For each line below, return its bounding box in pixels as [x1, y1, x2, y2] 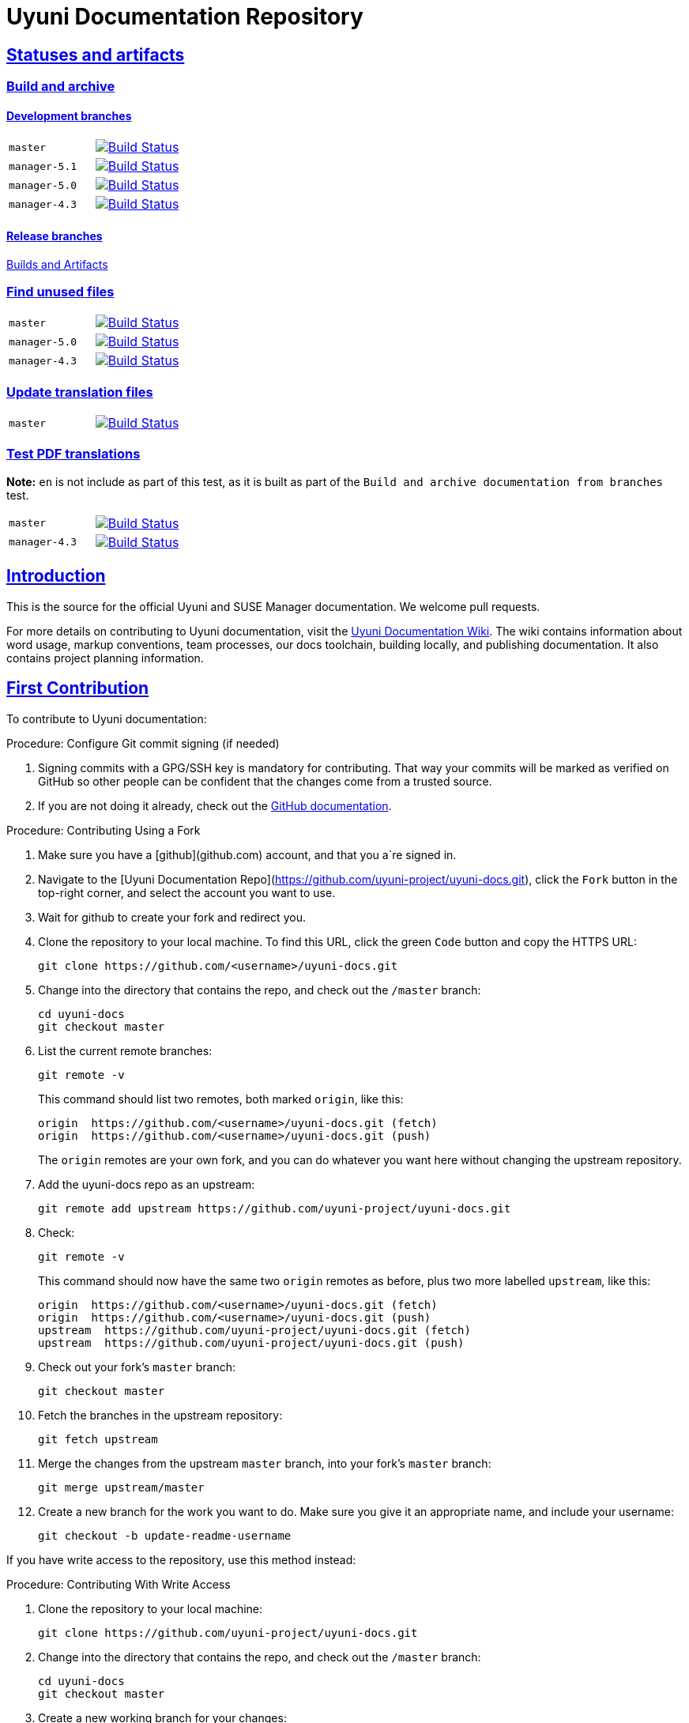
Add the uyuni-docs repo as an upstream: [38, 1177, 255, 1191]
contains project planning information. [6, 650, 204, 665]
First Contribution [6, 678, 149, 699]
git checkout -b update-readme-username [38, 1529, 292, 1542]
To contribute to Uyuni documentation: [6, 711, 207, 726]
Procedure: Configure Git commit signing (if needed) [6, 736, 280, 750]
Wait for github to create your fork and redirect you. [38, 910, 306, 924]
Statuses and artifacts [6, 44, 185, 65]
